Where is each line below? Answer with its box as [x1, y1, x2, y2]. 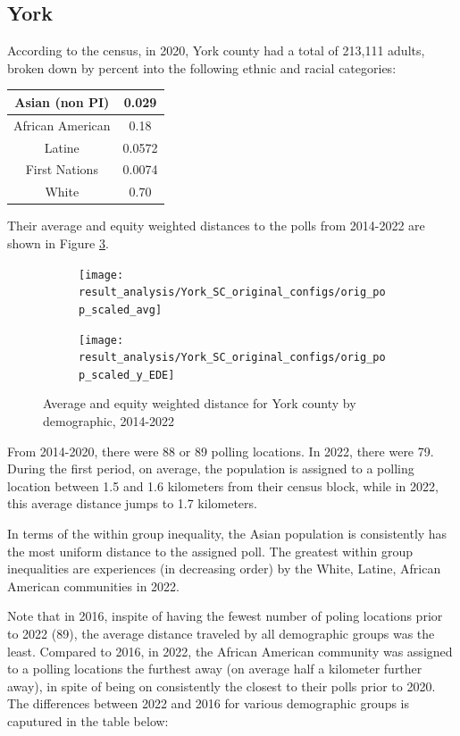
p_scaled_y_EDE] [79, 368, 175, 381]
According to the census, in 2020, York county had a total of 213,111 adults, [7, 41, 425, 60]
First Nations [25, 160, 98, 179]
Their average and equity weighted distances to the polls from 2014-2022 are [7, 216, 425, 235]
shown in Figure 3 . [7, 233, 109, 252]
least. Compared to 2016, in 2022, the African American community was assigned [7, 641, 453, 660]
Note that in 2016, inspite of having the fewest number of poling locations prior [7, 606, 443, 625]
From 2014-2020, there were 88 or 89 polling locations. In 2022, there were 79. [7, 441, 434, 460]
